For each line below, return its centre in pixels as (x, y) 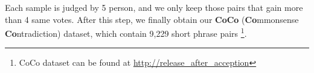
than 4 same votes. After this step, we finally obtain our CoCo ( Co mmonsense (152, 19)
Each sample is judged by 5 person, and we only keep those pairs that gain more (154, 7)
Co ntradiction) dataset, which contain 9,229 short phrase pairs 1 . (126, 32)
